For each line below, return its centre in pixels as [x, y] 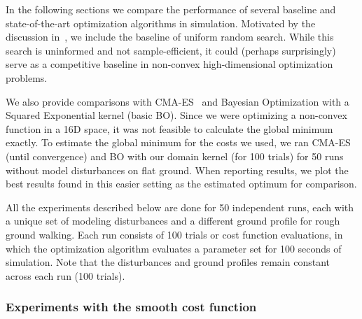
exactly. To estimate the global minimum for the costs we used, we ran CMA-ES [178, 142]
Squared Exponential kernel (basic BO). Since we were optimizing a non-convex [176, 115]
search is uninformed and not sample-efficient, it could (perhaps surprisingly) [171, 50]
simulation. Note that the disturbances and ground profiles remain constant [168, 262]
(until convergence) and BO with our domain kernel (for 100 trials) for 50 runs [175, 156]
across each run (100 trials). [65, 275]
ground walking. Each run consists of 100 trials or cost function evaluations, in [174, 234]
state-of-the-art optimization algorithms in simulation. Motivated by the [161, 23]
